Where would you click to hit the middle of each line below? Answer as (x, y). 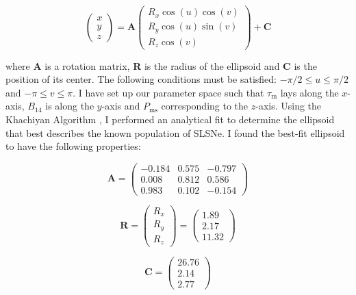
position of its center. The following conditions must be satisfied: (141, 79)
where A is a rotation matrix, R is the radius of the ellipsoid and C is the (161, 65)
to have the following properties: (73, 146)
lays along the (309, 92)
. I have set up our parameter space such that (168, 92)
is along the (70, 106)
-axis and (121, 106)
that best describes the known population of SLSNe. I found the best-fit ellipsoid (175, 132)
